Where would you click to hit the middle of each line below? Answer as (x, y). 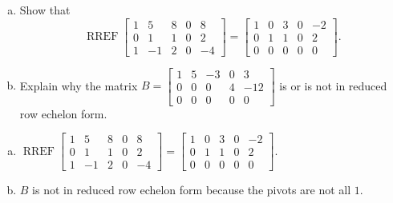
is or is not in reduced (333, 85)
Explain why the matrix (79, 85)
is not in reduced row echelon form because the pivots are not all (192, 190)
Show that (45, 10)
